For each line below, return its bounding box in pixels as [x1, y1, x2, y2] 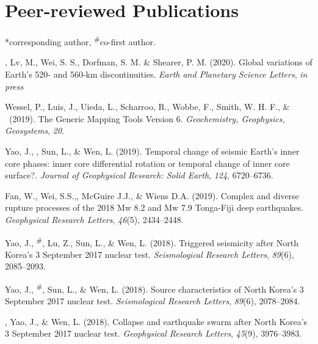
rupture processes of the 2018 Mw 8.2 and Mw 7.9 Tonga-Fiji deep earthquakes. [5, 201, 304, 214]
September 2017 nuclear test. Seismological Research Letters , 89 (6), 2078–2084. [5, 295, 300, 307]
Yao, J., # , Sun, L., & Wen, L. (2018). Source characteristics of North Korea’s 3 [5, 280, 304, 295]
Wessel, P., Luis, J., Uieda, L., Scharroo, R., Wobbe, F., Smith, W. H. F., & [5, 100, 290, 113]
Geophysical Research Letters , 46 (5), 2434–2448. [5, 213, 184, 225]
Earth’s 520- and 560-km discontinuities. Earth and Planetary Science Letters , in [5, 67, 308, 80]
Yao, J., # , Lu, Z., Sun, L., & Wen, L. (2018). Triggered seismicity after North [5, 234, 299, 249]
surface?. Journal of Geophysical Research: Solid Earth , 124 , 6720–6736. [5, 169, 273, 181]
